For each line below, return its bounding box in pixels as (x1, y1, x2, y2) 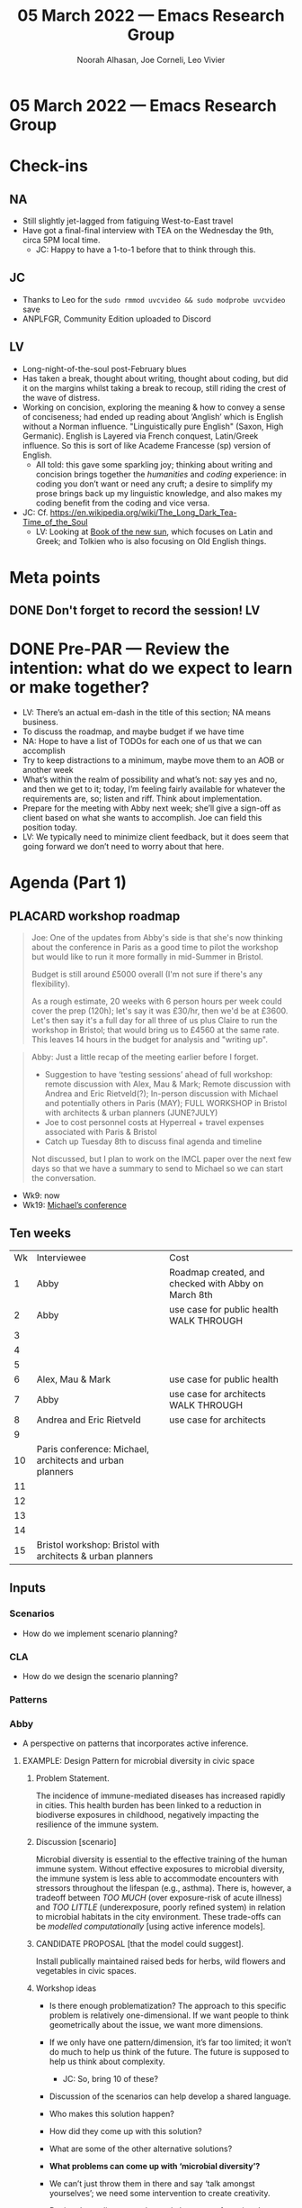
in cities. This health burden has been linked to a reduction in (35, 1800, 262, 1811)
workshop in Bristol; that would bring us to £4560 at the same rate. (31, 1024, 280, 1036)
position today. (22, 822, 78, 833)
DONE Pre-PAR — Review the (9, 639, 230, 659)
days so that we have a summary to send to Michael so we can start (31, 1163, 284, 1174)
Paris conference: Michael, (36, 1442, 150, 1455)
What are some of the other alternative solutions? (49, 2143, 233, 2154)
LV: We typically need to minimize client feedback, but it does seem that (22, 831, 289, 842)
